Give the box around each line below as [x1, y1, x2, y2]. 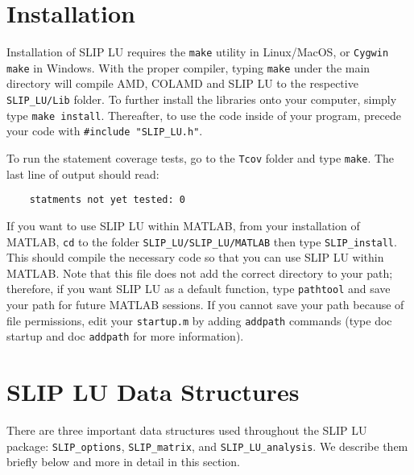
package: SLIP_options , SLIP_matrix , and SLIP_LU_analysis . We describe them [6, 437, 408, 454]
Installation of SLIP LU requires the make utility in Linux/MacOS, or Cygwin [6, 43, 389, 60]
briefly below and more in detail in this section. [6, 453, 240, 470]
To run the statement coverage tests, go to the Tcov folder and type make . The [6, 150, 395, 166]
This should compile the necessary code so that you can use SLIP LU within [6, 249, 384, 266]
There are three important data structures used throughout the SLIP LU [6, 422, 367, 439]
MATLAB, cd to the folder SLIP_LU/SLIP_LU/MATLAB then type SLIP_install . [6, 233, 397, 250]
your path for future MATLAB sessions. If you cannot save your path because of [6, 296, 404, 312]
